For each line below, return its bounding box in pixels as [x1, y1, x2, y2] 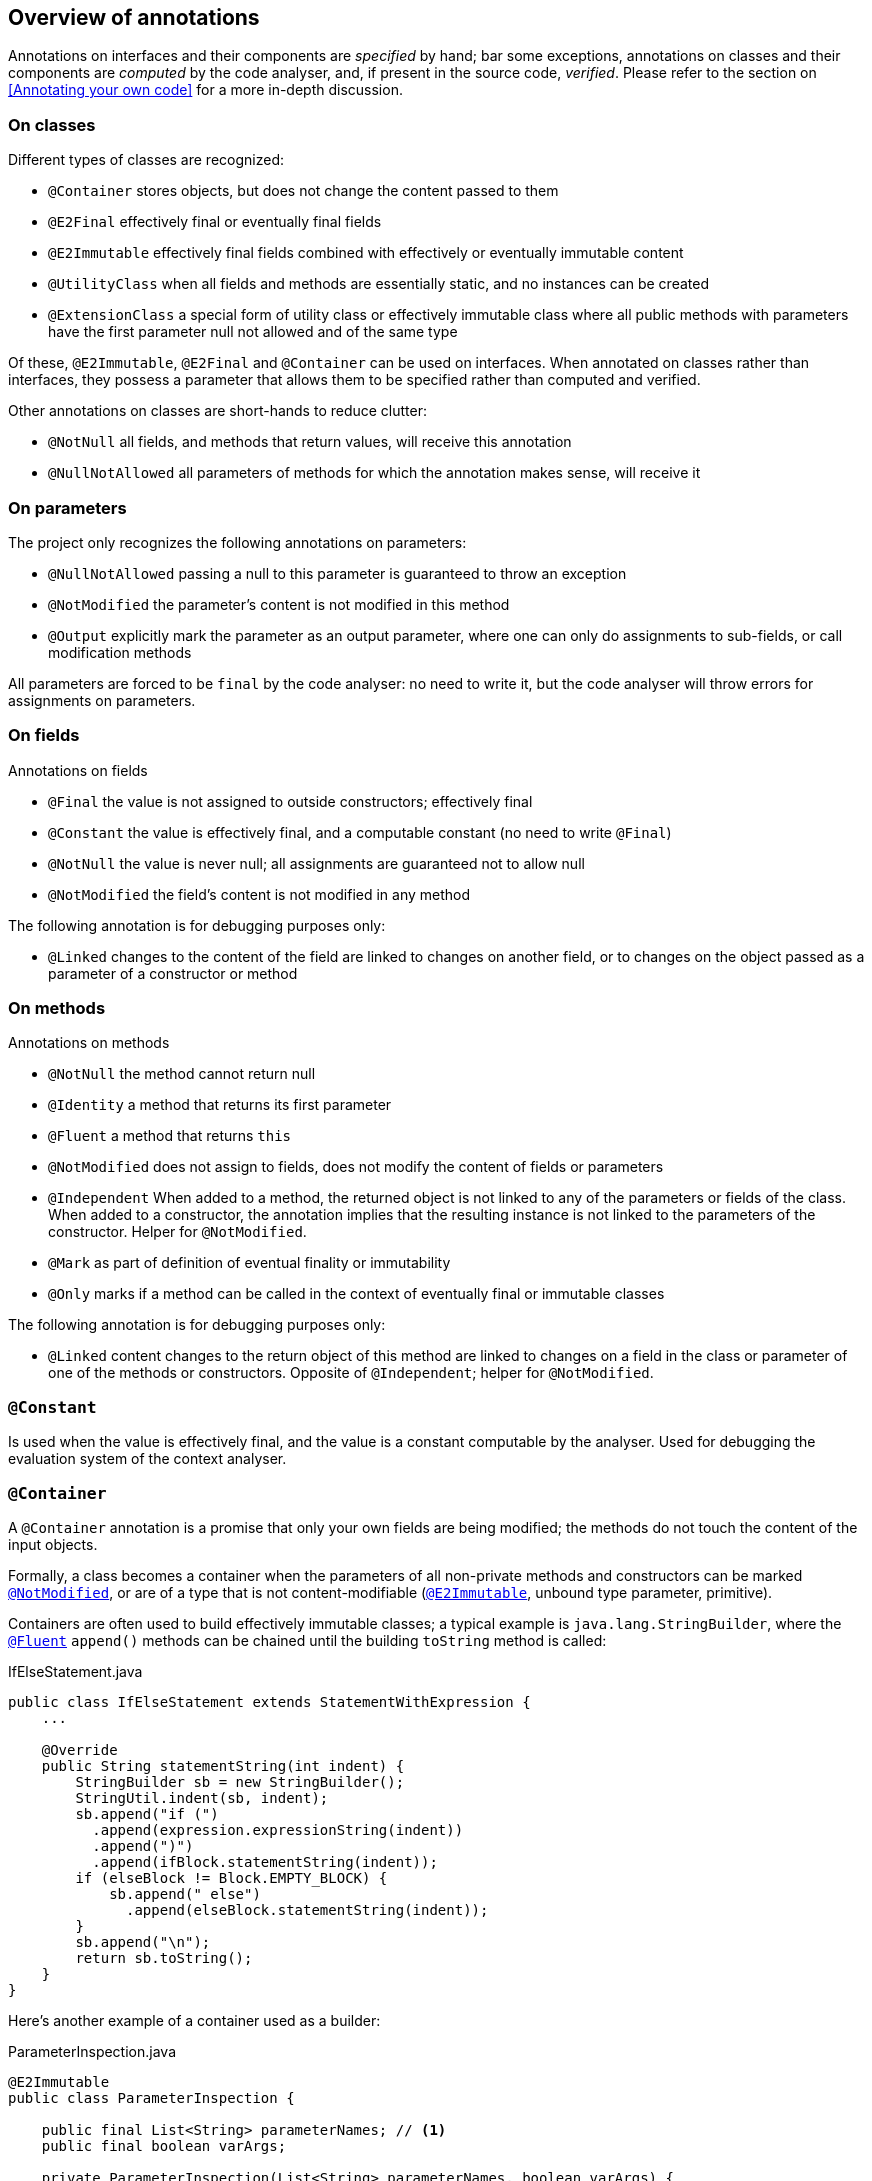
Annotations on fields [8, 761, 148, 779]
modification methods [48, 643, 192, 661]
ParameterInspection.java [8, 2042, 176, 2060]
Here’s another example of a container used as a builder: [8, 2011, 381, 2029]
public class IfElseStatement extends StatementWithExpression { [8, 1693, 531, 1710]
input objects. [8, 1535, 98, 1553]
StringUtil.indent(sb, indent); [75, 1789, 329, 1806]
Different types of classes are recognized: [8, 151, 285, 169]
